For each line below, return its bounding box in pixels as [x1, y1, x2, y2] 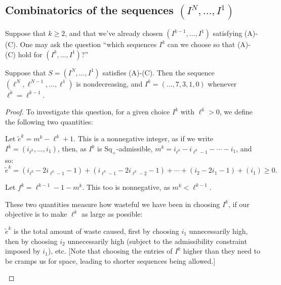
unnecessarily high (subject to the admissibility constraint [67, 235, 247, 246]
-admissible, [116, 143, 153, 154]
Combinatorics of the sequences [5, 2, 174, 18]
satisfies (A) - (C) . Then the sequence [102, 67, 215, 77]
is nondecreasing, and [76, 78, 143, 89]
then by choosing [5, 235, 58, 246]
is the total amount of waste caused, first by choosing [14, 225, 179, 236]
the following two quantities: [5, 116, 93, 127]
